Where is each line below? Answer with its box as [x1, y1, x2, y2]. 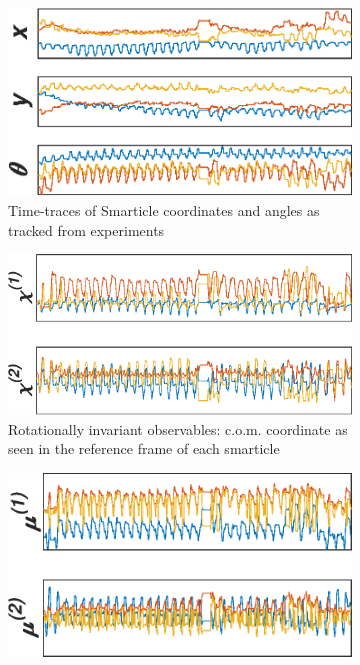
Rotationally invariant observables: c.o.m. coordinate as [8, 418, 348, 439]
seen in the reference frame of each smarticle [8, 438, 280, 459]
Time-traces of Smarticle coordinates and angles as [8, 200, 320, 221]
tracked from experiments [8, 219, 165, 240]
